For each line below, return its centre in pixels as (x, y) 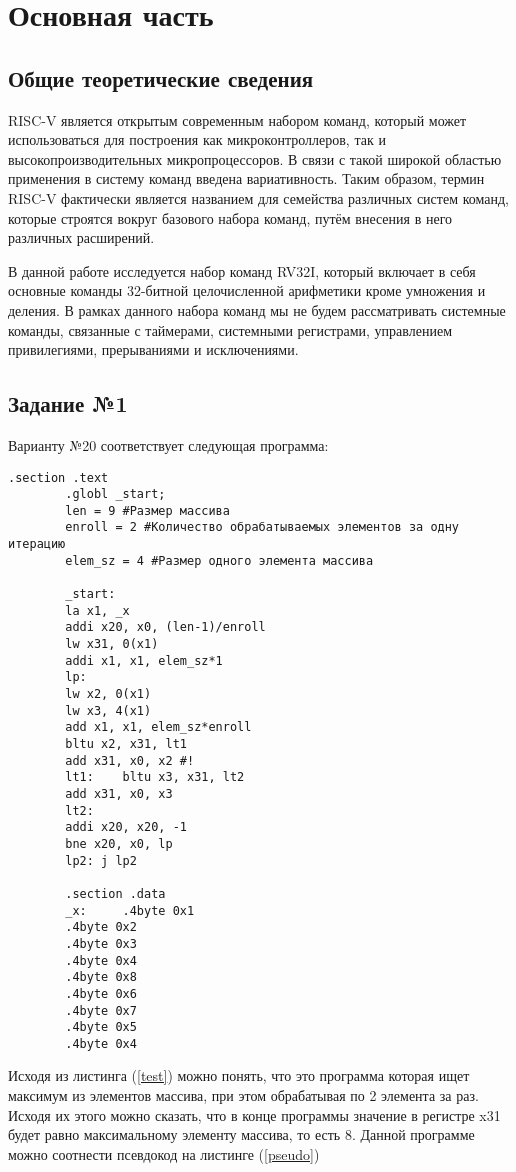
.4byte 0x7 (101, 1010)
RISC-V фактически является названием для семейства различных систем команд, (258, 197)
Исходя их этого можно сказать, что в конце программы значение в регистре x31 (254, 1114)
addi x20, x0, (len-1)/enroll (165, 627)
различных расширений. (81, 237)
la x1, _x (97, 610)
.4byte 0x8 (101, 977)
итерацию (37, 544)
